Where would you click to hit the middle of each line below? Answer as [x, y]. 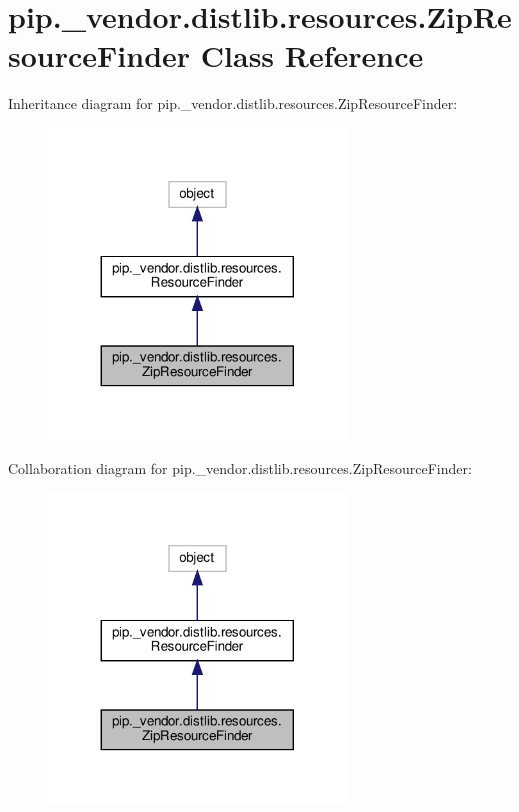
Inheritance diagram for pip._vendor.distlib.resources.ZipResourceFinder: [233, 103]
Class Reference [312, 55]
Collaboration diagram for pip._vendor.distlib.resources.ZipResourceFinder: [240, 467]
